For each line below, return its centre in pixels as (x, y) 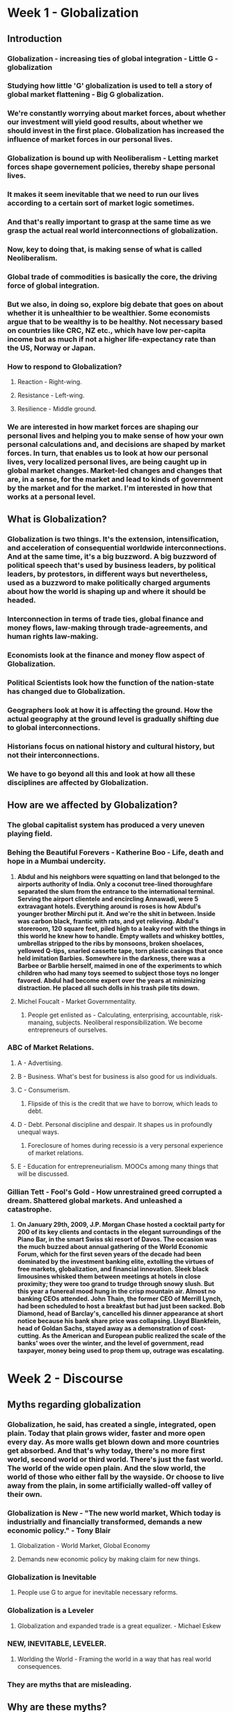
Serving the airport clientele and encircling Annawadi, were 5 (108, 899)
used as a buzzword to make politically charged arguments (109, 583)
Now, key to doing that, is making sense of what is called (105, 249)
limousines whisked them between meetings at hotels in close (109, 1276)
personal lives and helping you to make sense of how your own (115, 436)
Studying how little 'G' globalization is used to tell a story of (110, 86)
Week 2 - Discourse (65, 1379)
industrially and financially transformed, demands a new (105, 1521)
